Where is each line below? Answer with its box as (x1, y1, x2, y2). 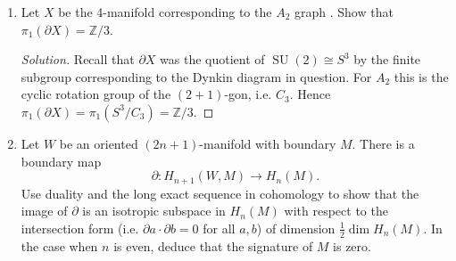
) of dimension (256, 218, 336, 237)
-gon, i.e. (224, 85, 272, 103)
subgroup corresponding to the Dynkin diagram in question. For (21, 67, 372, 86)
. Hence (289, 85, 331, 103)
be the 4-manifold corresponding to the (58, 3, 272, 20)
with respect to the (284, 201, 388, 220)
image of (21, 201, 68, 220)
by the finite (353, 50, 421, 69)
